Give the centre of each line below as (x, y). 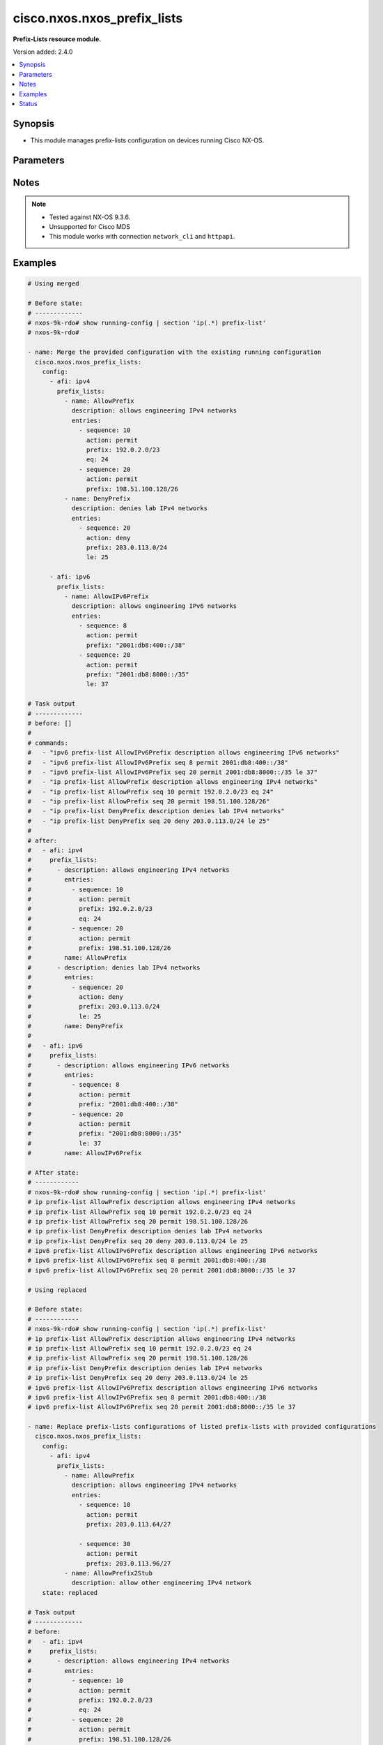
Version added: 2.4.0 (43, 52)
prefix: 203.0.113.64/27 (128, 1524)
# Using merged (53, 284)
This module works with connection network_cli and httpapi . (142, 237)
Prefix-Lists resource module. (57, 39)
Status (28, 103)
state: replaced (70, 1592)
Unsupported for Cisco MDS (89, 227)
